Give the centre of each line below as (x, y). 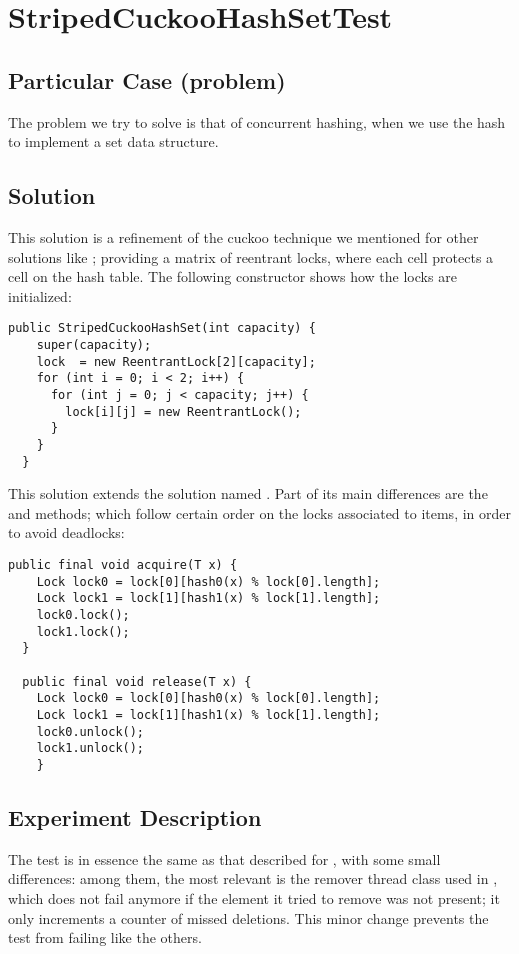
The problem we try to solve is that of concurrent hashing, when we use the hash (257, 121)
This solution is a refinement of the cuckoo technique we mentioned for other (243, 236)
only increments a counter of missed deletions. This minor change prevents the (248, 917)
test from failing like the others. (105, 937)
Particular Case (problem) (147, 79)
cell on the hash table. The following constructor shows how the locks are (232, 276)
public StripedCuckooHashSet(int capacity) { (162, 328)
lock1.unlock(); (90, 748)
